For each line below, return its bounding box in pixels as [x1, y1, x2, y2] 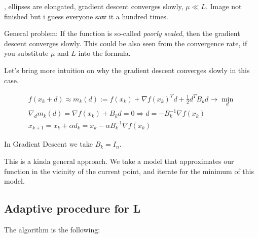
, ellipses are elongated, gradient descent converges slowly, [4, 1, 183, 11]
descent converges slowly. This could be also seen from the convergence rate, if [4, 38, 247, 48]
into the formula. [78, 48, 131, 58]
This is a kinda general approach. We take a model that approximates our [4, 156, 234, 166]
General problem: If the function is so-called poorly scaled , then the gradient [4, 28, 240, 39]
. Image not [205, 1, 242, 11]
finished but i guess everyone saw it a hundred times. [4, 11, 169, 21]
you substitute [4, 48, 49, 58]
